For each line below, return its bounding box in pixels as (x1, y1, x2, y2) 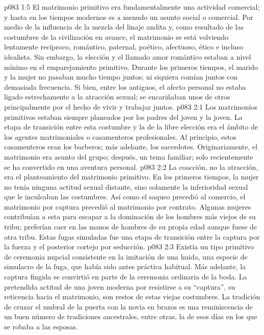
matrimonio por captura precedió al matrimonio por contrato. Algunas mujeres (4, 201, 251, 212)
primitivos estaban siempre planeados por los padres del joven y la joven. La (4, 111, 243, 122)
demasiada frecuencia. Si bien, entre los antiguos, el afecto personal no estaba (4, 81, 246, 92)
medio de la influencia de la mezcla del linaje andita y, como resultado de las (4, 21, 244, 32)
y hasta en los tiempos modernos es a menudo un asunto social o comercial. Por (4, 11, 253, 22)
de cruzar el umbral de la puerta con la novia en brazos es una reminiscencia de (4, 301, 253, 312)
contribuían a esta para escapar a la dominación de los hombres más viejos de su (4, 211, 256, 222)
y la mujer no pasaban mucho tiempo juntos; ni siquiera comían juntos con (4, 71, 238, 82)
